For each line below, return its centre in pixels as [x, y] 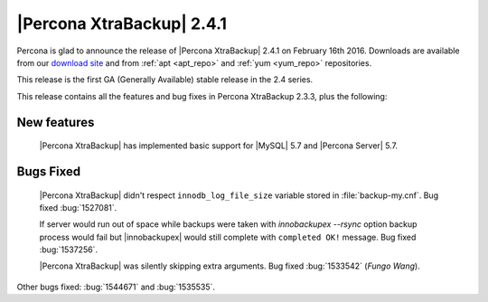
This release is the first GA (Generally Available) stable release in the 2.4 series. [165, 80]
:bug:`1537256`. [69, 250]
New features [56, 122]
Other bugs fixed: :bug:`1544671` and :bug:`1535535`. [116, 287]
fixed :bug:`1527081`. [78, 207]
